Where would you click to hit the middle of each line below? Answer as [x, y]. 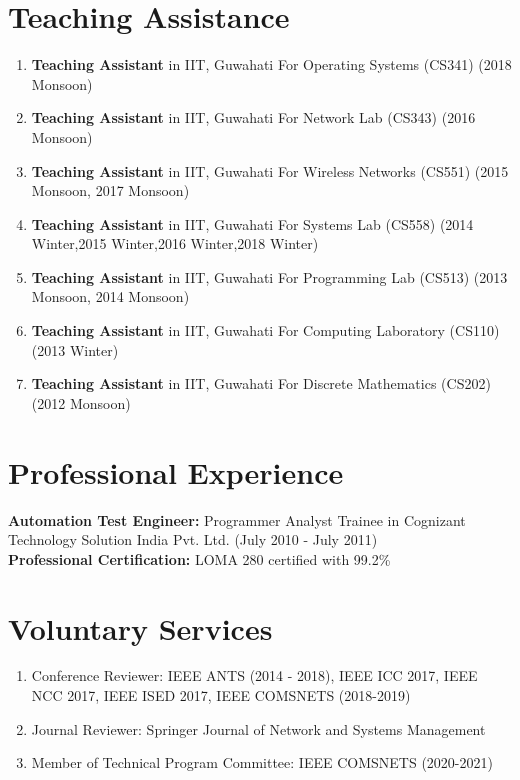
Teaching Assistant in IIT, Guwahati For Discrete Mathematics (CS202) [261, 383]
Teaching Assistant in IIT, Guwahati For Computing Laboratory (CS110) [265, 330]
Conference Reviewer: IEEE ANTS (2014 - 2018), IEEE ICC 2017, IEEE [254, 675]
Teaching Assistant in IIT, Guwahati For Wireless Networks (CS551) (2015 [270, 170]
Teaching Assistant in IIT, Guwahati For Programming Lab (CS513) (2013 [269, 276]
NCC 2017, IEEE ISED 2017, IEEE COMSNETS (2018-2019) [221, 695]
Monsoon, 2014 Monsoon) [110, 296]
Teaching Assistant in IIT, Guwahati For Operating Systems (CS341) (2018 [271, 64]
